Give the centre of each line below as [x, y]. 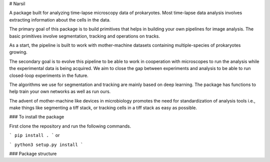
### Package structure [33, 154]
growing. [18, 52]
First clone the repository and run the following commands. [70, 126]
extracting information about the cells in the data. [60, 19]
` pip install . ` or [34, 135]
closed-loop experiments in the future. [49, 75]
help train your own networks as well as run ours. [60, 91]
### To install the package [37, 117]
